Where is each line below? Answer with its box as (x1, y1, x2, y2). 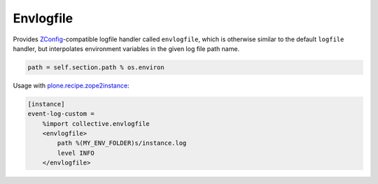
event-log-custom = (27, 110, 94, 118)
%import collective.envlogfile (42, 120, 150, 127)
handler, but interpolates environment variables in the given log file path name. (13, 44, 240, 52)
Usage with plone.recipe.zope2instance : (13, 81, 129, 90)
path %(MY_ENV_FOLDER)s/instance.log (57, 139, 187, 147)
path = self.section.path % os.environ (27, 63, 164, 71)
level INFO (57, 149, 94, 157)
